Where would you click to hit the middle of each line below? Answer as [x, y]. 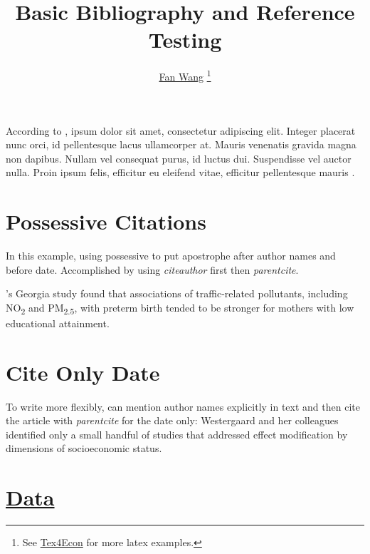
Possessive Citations [106, 221]
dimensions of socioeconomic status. [84, 448]
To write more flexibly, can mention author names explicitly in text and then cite [183, 406]
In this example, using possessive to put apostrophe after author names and [171, 256]
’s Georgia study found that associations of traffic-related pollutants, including [177, 293]
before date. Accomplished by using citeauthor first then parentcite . [152, 269]
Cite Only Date [83, 372]
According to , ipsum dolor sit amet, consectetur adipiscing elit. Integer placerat [181, 130]
